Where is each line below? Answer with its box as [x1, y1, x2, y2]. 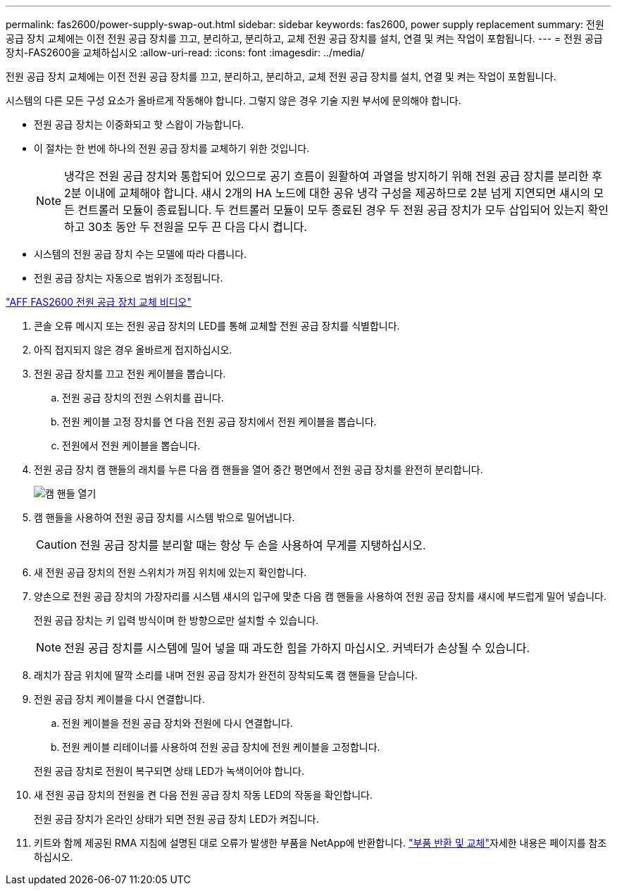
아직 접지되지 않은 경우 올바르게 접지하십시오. [34, 344, 232, 356]
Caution [36, 537, 77, 552]
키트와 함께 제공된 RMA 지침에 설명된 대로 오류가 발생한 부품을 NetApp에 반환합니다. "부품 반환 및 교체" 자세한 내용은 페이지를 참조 [34, 837, 607, 849]
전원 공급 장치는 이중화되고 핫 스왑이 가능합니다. [34, 118, 244, 130]
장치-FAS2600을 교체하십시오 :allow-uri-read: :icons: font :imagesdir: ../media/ [6, 46, 365, 58]
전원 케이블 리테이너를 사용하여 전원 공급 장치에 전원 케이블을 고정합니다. [62, 741, 380, 753]
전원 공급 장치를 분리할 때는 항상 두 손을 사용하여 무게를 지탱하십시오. [80, 538, 426, 552]
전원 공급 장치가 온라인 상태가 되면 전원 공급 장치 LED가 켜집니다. [34, 813, 319, 825]
